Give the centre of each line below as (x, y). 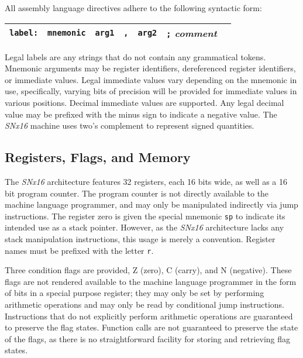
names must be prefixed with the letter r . (79, 250)
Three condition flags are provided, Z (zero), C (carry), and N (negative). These (148, 270)
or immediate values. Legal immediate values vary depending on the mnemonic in (151, 79)
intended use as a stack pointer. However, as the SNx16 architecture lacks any (144, 227)
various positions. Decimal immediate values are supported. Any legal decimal (144, 102)
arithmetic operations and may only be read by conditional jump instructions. (145, 304)
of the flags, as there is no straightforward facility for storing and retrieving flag (148, 338)
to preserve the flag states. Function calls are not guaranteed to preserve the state (151, 327)
